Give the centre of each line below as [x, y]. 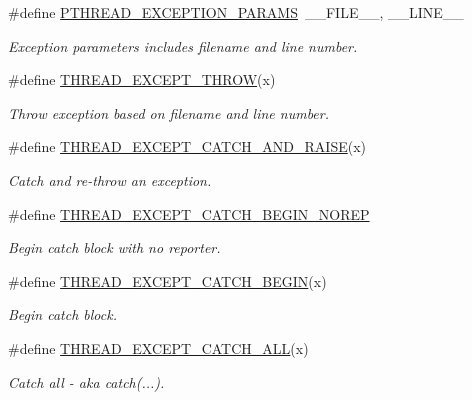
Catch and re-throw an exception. [110, 179]
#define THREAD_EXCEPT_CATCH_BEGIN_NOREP [189, 213]
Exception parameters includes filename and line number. [183, 45]
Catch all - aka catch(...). [86, 381]
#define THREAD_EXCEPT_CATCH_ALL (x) [158, 347]
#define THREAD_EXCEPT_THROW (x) [142, 79]
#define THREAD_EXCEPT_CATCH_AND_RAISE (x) [187, 146]
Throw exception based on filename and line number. [169, 112]
